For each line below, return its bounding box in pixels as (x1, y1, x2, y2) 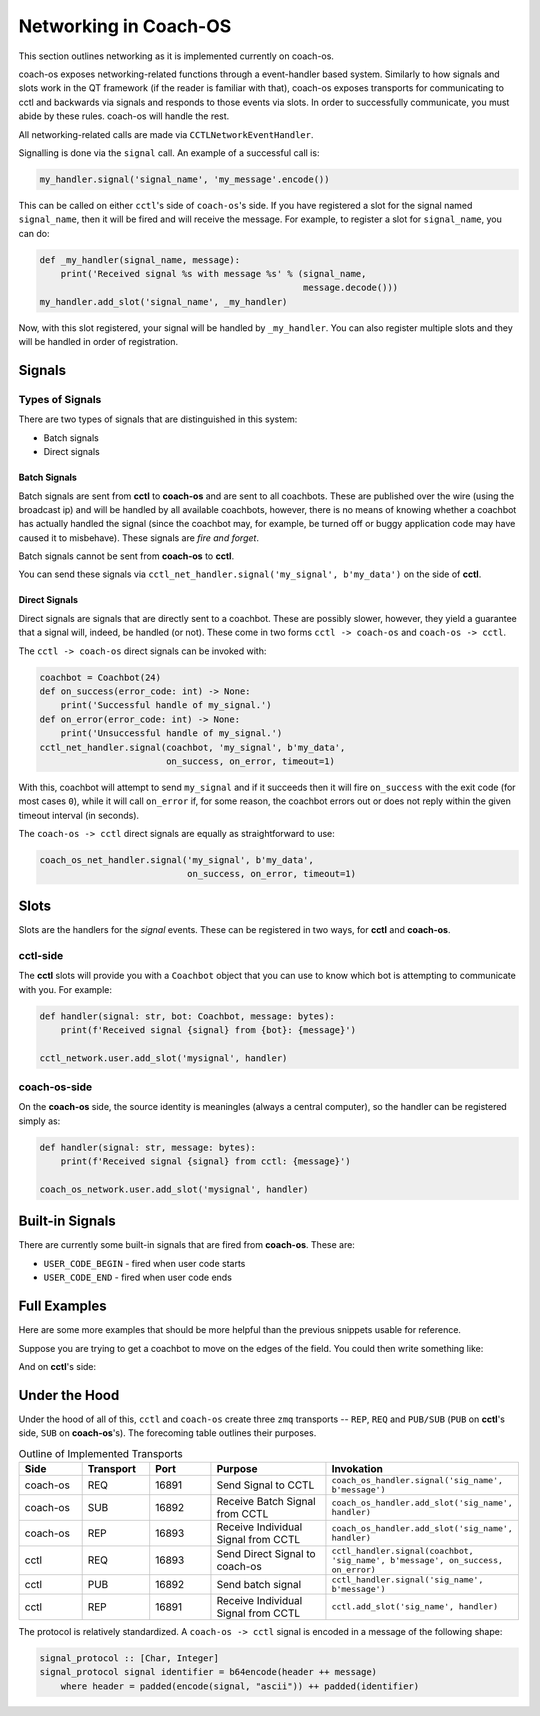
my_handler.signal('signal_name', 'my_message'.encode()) (39, 173, 330, 185)
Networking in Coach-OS (18, 15, 232, 37)
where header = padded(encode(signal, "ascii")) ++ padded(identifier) (60, 1680, 420, 1692)
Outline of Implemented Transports (18, 1446, 184, 1460)
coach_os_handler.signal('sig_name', (331, 1475, 504, 1485)
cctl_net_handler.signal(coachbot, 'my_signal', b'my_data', (39, 741, 346, 753)
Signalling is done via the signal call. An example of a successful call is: (18, 146, 320, 159)
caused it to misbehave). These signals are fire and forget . (18, 531, 260, 544)
